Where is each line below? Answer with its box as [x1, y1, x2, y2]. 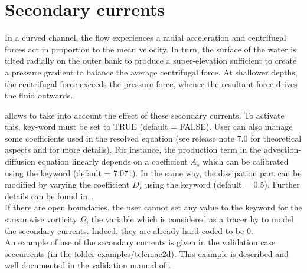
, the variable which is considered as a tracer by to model [86, 213, 293, 225]
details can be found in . [5, 189, 94, 202]
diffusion [5, 155, 35, 167]
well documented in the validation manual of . [5, 259, 171, 271]
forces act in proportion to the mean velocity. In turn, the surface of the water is [5, 42, 296, 55]
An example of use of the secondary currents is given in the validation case [5, 236, 276, 248]
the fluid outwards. [5, 89, 73, 101]
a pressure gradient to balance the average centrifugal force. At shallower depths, [5, 65, 298, 78]
